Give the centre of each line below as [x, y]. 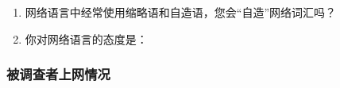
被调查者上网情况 [58, 74]
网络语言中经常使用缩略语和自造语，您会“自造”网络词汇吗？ [181, 12]
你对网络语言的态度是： [86, 38]
